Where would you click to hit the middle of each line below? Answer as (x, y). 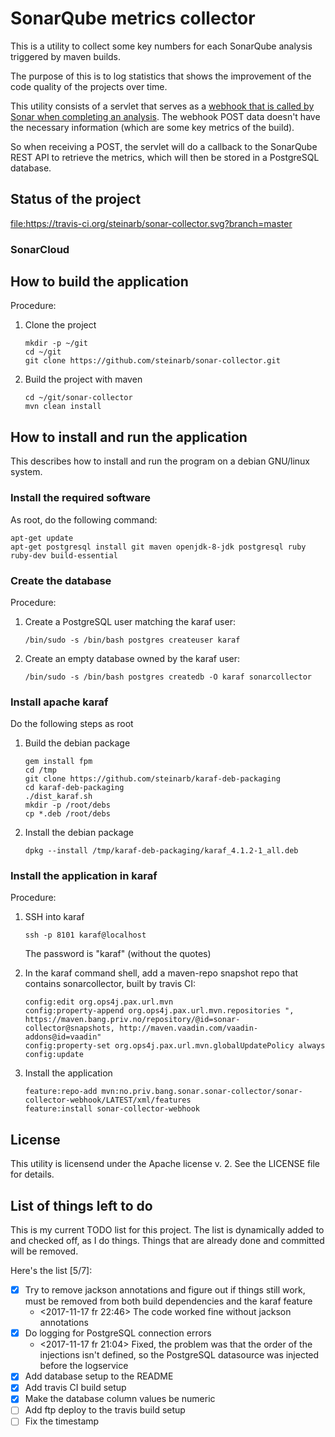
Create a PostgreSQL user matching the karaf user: (130, 621)
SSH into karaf (54, 917)
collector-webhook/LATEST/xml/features (108, 1100)
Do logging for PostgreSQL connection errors (118, 1333)
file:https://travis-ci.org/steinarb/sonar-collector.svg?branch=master (151, 223)
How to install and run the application (129, 437)
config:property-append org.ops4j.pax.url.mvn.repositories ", (159, 1011)
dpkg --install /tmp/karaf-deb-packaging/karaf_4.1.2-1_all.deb (161, 851)
